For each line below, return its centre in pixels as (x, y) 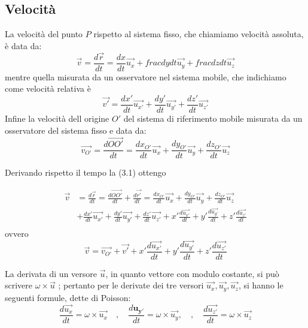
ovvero (17, 233)
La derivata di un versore (51, 273)
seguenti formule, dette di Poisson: (68, 297)
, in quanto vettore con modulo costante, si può (192, 273)
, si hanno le (261, 285)
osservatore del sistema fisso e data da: (76, 130)
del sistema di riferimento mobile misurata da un (213, 118)
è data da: (23, 45)
